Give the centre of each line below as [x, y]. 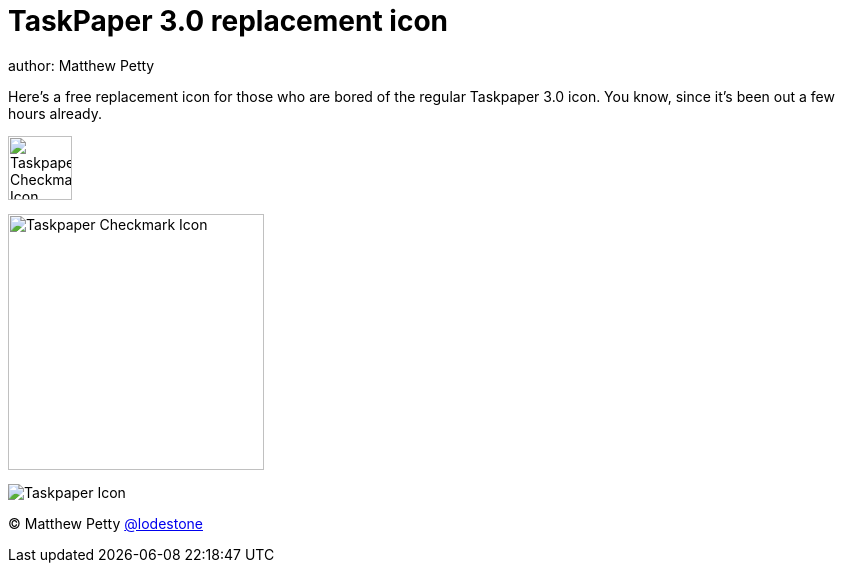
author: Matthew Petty [81, 65]
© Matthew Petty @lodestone [105, 523]
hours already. [55, 113]
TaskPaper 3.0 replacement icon [228, 21]
